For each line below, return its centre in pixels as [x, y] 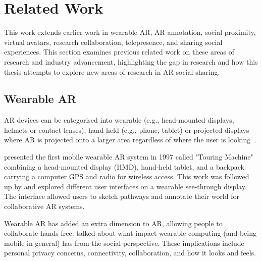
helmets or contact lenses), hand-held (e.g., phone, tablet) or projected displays [127, 129]
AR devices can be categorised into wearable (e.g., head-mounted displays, [119, 120]
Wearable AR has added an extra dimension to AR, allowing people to [113, 223]
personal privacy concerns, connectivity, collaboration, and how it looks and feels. [130, 253]
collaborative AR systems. [44, 206]
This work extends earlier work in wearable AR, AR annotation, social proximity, [130, 32]
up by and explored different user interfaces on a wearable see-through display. [125, 186]
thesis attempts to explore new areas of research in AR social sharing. [112, 71]
